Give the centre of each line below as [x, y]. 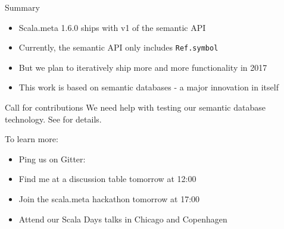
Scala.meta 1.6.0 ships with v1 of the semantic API [112, 27]
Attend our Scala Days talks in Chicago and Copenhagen [123, 219]
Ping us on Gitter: [52, 159]
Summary [22, 7]
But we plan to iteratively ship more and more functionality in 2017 [143, 67]
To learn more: [32, 139]
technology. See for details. [53, 119]
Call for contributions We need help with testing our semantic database [135, 107]
